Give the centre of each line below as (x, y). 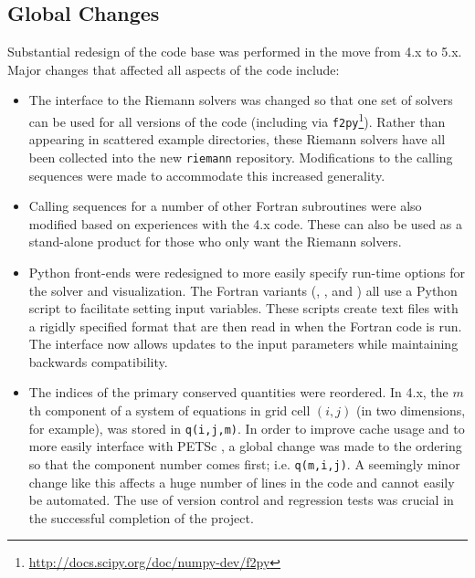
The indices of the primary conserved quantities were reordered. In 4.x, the (238, 392)
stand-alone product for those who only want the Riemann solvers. (215, 242)
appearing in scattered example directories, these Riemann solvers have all (237, 139)
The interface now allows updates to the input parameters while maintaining (243, 344)
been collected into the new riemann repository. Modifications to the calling (241, 157)
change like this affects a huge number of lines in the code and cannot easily (242, 482)
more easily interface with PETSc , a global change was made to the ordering (245, 446)
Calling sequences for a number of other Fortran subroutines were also (225, 206)
